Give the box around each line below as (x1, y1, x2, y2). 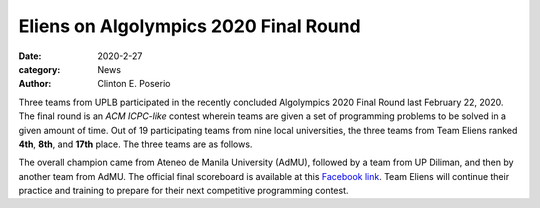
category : (18, 63, 61, 75)
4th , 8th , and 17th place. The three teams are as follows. (18, 138, 253, 150)
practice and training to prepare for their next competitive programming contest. (18, 185, 349, 197)
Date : (18, 50, 42, 62)
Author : (18, 78, 52, 90)
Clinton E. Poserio (97, 78, 171, 90)
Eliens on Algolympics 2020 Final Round (18, 15, 361, 37)
